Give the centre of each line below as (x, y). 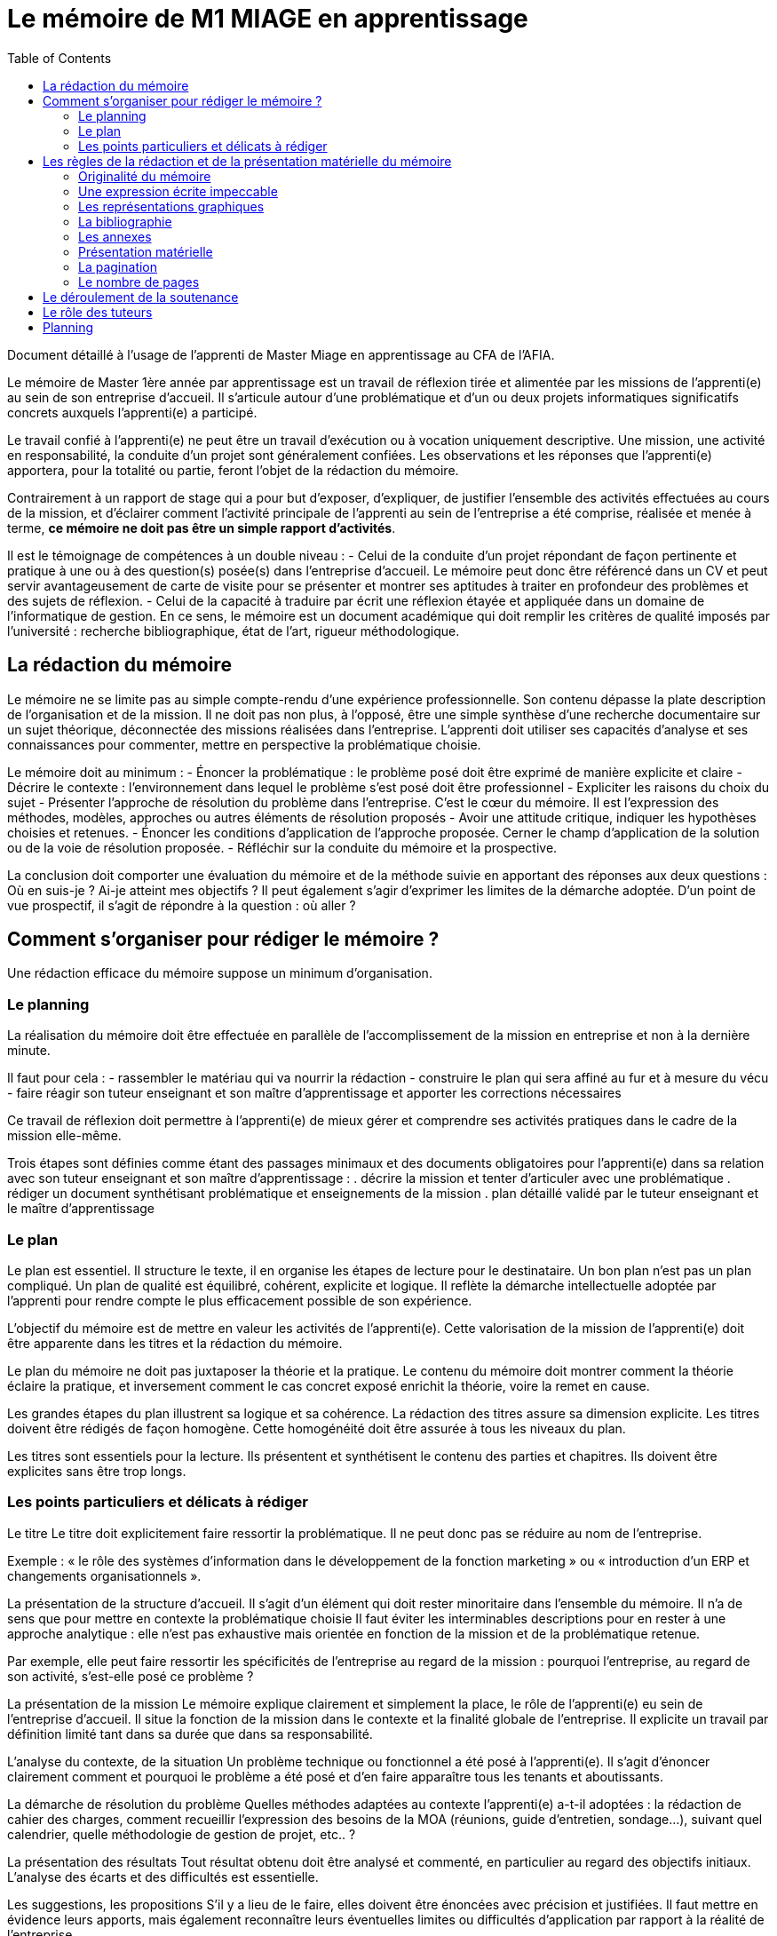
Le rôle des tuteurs (98, 312)
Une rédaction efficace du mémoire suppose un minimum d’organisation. (220, 973)
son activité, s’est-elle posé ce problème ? (131, 1676)
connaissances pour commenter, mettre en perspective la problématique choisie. (244, 744)
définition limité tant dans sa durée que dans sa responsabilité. (190, 1734)
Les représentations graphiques (171, 206)
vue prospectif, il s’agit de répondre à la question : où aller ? (182, 905)
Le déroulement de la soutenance (141, 297)
